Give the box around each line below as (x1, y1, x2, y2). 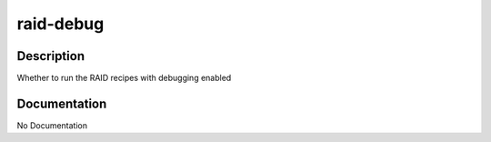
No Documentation (16, 119, 88, 131)
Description (16, 48, 85, 64)
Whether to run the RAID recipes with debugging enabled (16, 73, 232, 84)
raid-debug (16, 14, 105, 34)
